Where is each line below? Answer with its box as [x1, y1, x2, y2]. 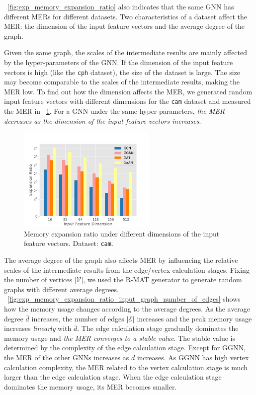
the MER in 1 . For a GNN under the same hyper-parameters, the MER [4, 106, 225, 116]
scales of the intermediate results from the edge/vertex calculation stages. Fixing [4, 264, 250, 275]
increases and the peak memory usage [137, 313, 252, 323]
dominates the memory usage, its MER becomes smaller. [4, 381, 177, 392]
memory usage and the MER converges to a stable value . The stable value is [4, 332, 236, 343]
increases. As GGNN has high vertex [137, 352, 249, 362]
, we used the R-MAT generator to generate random [83, 274, 242, 285]
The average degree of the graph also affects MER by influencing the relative [4, 255, 238, 265]
